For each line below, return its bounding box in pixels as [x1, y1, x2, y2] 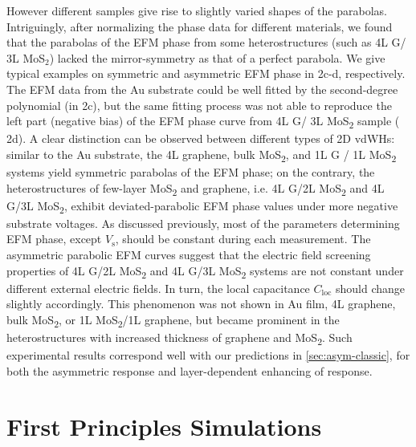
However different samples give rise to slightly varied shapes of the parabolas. [6, 2, 387, 18]
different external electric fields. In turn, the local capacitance [6, 279, 310, 296]
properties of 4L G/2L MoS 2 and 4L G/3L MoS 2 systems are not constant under [6, 262, 404, 281]
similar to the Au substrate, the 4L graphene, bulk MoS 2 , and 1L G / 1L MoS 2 [6, 145, 397, 165]
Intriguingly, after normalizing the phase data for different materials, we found [6, 18, 393, 35]
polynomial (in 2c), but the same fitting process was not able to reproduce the [6, 96, 392, 113]
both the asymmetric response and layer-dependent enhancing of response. [6, 362, 373, 379]
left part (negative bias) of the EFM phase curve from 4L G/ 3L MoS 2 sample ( [6, 112, 400, 131]
